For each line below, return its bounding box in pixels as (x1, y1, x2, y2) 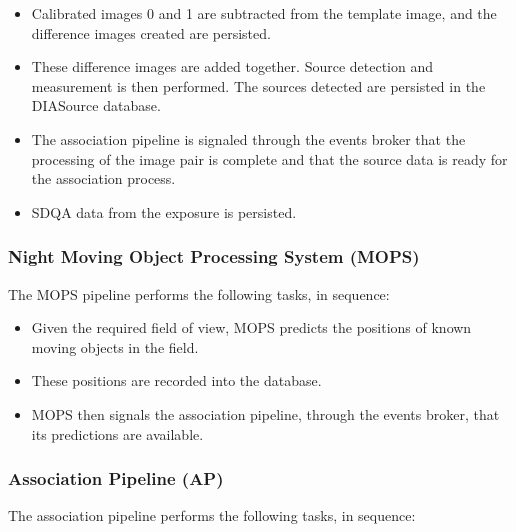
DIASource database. (31, 95, 161, 116)
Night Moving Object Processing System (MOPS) (8, 244, 420, 269)
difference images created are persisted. (31, 22, 271, 43)
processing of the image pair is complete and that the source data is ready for (31, 148, 508, 169)
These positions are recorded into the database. (31, 370, 322, 391)
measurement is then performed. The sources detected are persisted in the (31, 75, 486, 96)
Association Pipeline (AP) (8, 466, 224, 491)
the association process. (31, 168, 176, 189)
